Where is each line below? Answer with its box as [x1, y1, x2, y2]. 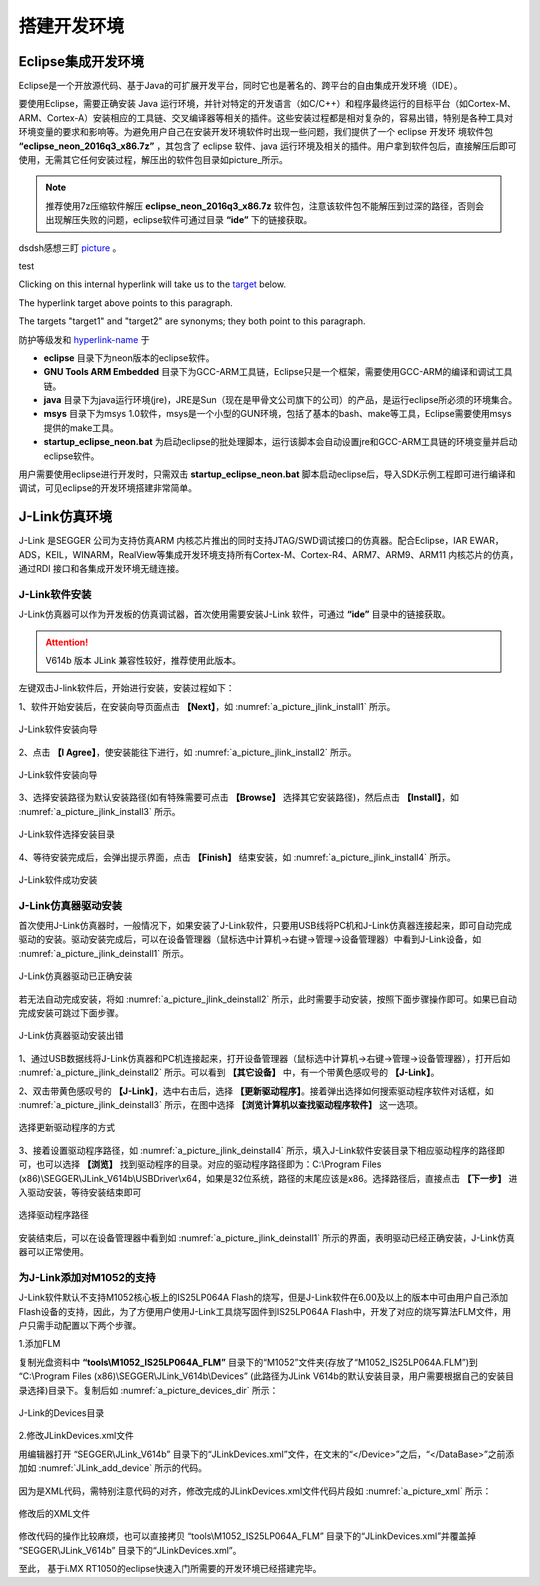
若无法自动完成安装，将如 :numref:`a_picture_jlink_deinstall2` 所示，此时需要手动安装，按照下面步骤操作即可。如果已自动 [18, 993, 517, 1005]
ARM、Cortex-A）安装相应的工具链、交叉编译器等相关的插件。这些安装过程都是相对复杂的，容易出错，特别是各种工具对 [18, 111, 514, 124]
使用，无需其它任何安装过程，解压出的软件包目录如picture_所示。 [18, 154, 289, 166]
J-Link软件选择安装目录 [18, 828, 115, 840]
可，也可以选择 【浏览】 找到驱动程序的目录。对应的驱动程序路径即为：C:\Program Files [18, 1158, 382, 1170]
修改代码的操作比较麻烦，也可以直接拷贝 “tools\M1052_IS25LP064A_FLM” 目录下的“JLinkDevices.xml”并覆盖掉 [18, 1530, 477, 1542]
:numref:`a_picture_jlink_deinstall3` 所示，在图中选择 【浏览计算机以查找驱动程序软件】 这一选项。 [18, 1099, 424, 1110]
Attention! [45, 636, 89, 648]
